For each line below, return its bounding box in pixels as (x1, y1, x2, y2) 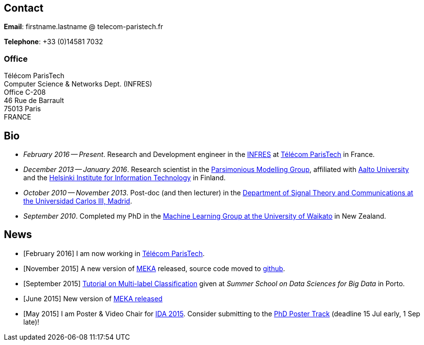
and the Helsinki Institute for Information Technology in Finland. (23, 173, 226, 182)
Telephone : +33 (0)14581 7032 (4, 37, 103, 46)
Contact (4, 2, 44, 14)
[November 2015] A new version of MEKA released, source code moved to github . (23, 264, 285, 273)
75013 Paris (4, 104, 41, 113)
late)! (23, 317, 39, 326)
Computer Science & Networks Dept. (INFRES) (4, 80, 152, 88)
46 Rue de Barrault (4, 96, 64, 105)
